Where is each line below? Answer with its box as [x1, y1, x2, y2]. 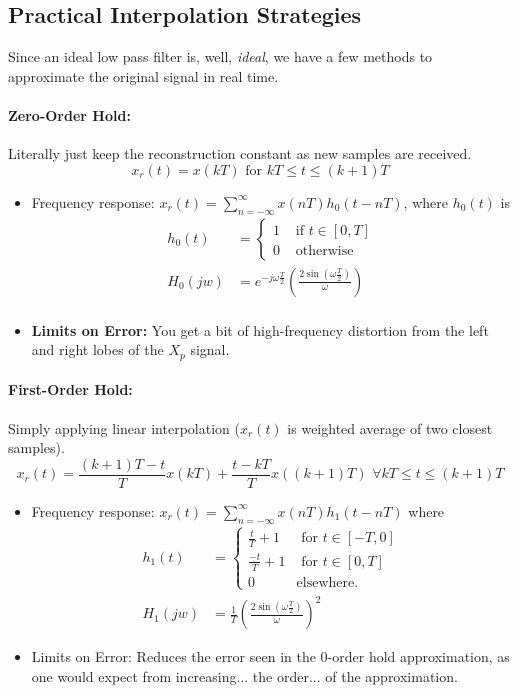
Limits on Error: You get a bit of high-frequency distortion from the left [31, 319, 489, 340]
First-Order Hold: [8, 379, 133, 400]
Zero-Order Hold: [8, 104, 131, 125]
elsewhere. [296, 575, 359, 590]
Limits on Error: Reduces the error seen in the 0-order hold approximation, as [31, 646, 510, 667]
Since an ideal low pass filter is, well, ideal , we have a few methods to [8, 46, 433, 67]
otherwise [295, 243, 354, 258]
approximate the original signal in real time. [8, 65, 279, 86]
